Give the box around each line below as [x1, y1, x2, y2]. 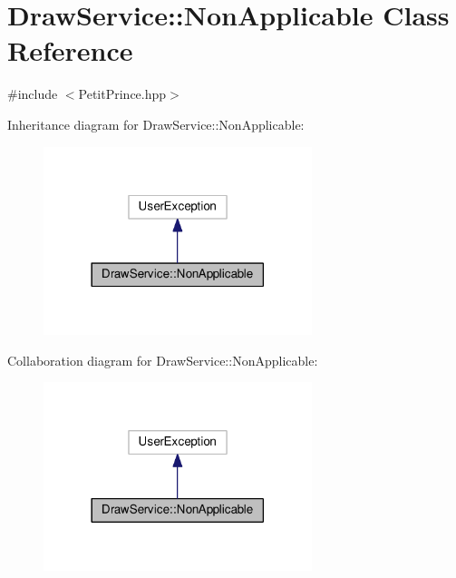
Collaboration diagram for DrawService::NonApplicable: [7, 350, 318, 369]
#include [7, 84, 58, 103]
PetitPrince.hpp [78, 84, 167, 103]
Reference [7, 32, 133, 69]
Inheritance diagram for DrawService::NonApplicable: [7, 114, 305, 133]
